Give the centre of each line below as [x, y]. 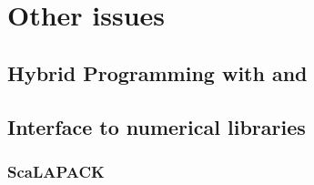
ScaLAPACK [56, 171]
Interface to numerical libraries [157, 126]
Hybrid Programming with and [157, 72]
